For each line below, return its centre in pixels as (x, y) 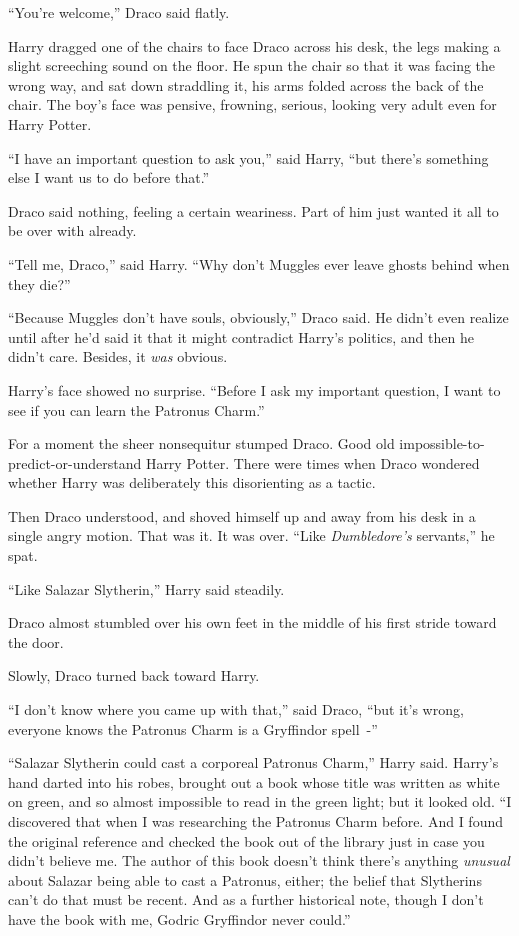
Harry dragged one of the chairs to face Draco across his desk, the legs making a (254, 45)
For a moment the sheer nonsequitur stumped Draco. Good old (201, 443)
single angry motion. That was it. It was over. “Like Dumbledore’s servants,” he (251, 535)
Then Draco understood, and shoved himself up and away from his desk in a (242, 515)
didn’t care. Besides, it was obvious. (118, 356)
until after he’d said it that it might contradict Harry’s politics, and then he (241, 336)
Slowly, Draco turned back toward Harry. (134, 675)
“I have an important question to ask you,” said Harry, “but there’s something (248, 157)
